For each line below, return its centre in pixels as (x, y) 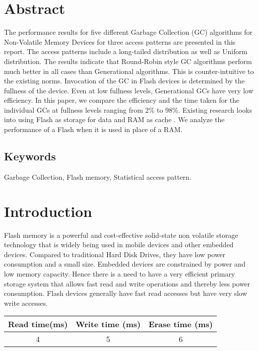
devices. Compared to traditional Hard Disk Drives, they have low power (115, 254)
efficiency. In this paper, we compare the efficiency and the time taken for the (122, 100)
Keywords (30, 156)
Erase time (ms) (181, 324)
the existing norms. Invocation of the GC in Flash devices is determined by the (124, 81)
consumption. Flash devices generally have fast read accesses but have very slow (126, 293)
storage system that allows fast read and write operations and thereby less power (127, 283)
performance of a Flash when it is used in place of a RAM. (93, 129)
